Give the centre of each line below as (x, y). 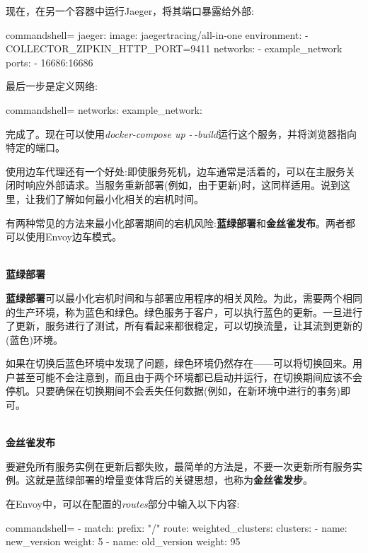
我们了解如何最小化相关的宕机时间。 (119, 198)
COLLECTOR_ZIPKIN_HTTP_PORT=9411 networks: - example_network (174, 48)
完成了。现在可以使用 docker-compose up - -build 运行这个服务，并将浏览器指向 (181, 133)
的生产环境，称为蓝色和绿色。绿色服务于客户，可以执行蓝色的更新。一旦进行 (184, 312)
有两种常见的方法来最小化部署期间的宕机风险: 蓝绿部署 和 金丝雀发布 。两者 (176, 222)
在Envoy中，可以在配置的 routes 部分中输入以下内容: (123, 504)
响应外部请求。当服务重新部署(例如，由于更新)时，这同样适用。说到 (183, 185)
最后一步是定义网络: (52, 86)
